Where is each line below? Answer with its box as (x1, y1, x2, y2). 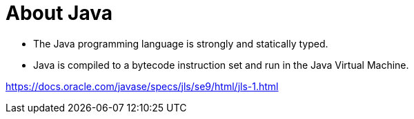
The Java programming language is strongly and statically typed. (33, 37, 328, 50)
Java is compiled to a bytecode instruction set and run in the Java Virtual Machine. (33, 58, 409, 71)
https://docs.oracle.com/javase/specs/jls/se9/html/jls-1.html (6, 80, 279, 92)
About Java (6, 1, 112, 25)
